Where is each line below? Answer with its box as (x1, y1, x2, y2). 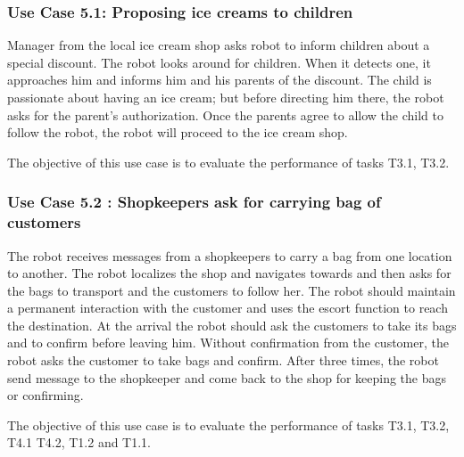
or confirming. (7, 386, 84, 404)
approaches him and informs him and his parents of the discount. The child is (7, 70, 432, 89)
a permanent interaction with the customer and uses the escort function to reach (7, 298, 448, 317)
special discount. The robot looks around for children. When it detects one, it (7, 53, 431, 71)
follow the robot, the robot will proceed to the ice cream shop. (7, 123, 348, 142)
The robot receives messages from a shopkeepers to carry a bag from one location (7, 246, 452, 265)
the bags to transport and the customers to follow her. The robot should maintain (7, 281, 456, 299)
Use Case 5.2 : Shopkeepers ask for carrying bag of (7, 191, 381, 213)
